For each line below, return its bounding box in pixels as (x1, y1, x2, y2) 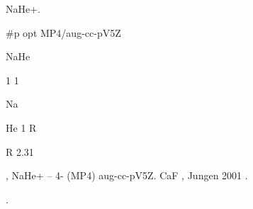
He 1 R (6, 120, 37, 135)
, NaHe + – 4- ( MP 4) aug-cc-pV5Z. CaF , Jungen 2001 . (6, 168, 248, 183)
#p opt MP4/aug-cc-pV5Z (6, 25, 121, 40)
